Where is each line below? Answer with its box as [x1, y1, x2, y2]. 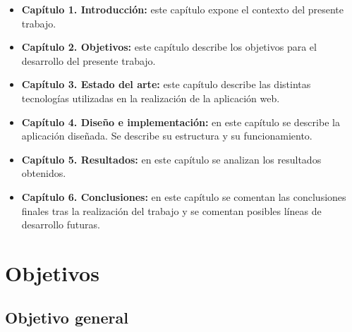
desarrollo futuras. [21, 217, 100, 232]
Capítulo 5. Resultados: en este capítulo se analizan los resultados [21, 152, 322, 166]
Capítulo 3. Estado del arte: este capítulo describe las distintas [21, 77, 311, 92]
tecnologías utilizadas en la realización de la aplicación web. [21, 90, 280, 105]
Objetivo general [5, 307, 128, 328]
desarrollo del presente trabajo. [21, 53, 156, 68]
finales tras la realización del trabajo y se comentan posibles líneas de [21, 203, 322, 218]
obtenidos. [21, 166, 66, 180]
